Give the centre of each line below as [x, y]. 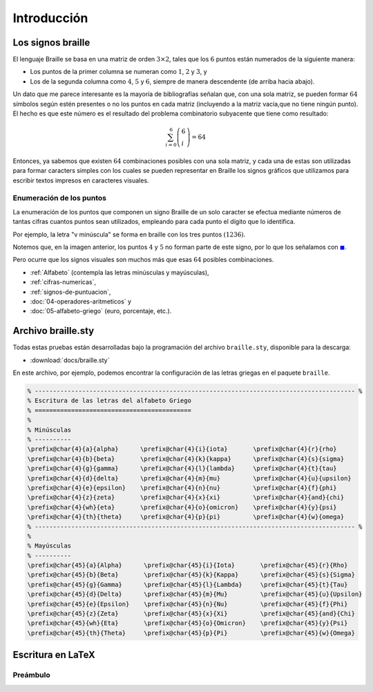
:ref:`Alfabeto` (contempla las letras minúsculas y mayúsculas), [120, 272]
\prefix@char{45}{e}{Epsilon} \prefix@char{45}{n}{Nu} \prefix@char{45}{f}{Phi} [188, 604]
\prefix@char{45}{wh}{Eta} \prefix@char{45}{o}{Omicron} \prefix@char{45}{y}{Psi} [188, 623]
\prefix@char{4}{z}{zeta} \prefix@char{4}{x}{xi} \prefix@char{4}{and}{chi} [186, 497]
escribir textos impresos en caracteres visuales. [81, 180]
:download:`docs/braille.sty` [70, 360]
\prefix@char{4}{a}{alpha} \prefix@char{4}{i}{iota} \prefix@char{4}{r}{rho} [182, 449]
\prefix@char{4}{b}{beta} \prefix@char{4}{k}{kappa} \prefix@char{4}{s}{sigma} [186, 459]
